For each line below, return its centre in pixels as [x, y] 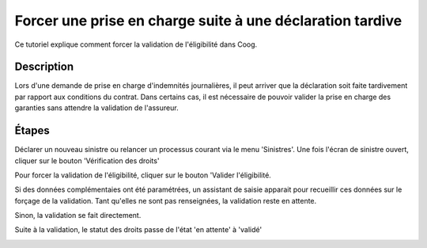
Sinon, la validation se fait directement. [78, 216]
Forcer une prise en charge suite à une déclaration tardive [208, 21]
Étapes [32, 131]
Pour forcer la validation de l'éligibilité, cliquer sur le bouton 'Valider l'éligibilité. [143, 175]
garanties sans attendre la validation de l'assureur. [96, 108]
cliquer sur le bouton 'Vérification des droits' [87, 160]
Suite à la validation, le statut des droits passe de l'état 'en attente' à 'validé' [138, 230]
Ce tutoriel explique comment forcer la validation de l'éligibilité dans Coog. [136, 44]
